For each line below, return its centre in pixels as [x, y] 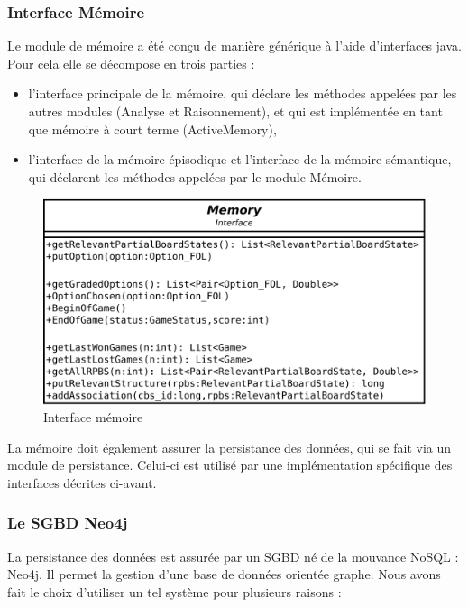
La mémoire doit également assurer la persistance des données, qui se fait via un [229, 447]
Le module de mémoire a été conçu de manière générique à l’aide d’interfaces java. [234, 46]
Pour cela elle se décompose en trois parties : [131, 63]
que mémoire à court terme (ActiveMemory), [152, 129]
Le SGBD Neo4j [68, 523]
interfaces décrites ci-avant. [82, 482]
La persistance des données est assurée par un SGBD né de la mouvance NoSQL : [233, 556]
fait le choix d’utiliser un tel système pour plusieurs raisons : [174, 591]
